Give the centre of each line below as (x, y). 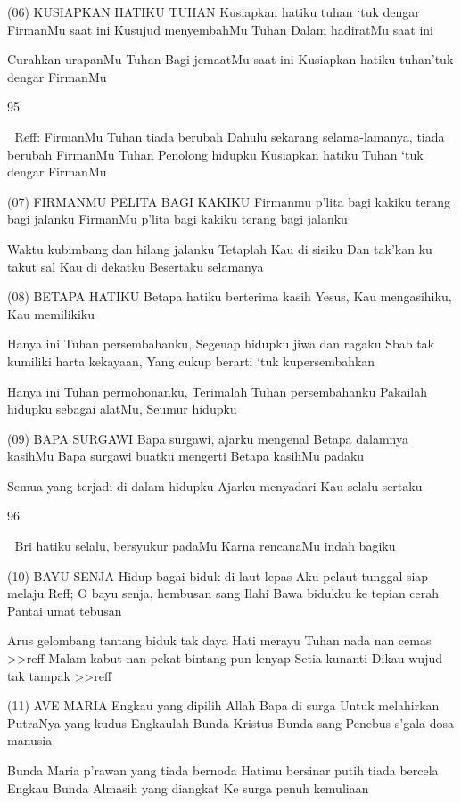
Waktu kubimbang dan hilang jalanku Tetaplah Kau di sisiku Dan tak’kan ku (220, 248)
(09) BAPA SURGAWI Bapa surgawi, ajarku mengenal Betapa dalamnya (208, 438)
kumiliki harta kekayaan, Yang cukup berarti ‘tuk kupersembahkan (191, 361)
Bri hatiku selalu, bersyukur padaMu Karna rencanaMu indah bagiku (205, 546)
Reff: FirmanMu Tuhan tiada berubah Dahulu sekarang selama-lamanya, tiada (230, 136)
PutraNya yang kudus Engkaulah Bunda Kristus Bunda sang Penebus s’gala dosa (230, 722)
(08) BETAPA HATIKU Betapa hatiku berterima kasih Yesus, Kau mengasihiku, (230, 296)
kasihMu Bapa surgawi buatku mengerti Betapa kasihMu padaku (186, 456)
